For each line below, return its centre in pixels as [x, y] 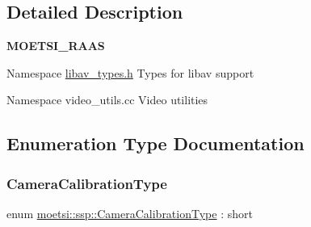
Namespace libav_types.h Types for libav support [130, 72]
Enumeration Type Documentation [155, 143]
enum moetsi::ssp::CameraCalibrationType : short [130, 213]
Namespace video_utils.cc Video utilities [107, 100]
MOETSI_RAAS [56, 46]
